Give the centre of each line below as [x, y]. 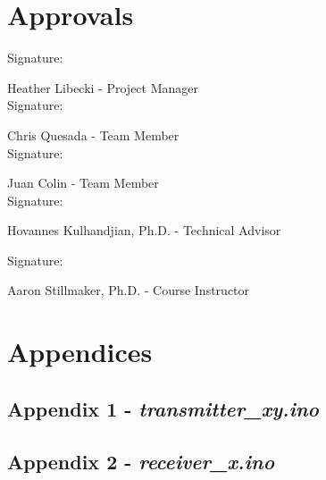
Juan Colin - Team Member [83, 183]
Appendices [80, 352]
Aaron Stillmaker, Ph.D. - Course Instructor [129, 290]
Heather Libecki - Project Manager [103, 87]
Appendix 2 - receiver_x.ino [141, 461]
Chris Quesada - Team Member [93, 135]
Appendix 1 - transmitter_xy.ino [163, 408]
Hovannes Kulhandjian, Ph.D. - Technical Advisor [144, 230]
